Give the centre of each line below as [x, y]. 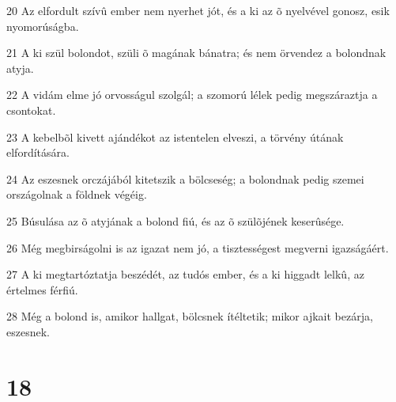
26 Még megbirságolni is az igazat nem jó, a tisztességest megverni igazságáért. [198, 247]
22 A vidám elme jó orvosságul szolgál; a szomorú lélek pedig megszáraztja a [192, 95]
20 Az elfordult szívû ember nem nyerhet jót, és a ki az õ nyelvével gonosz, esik [198, 10]
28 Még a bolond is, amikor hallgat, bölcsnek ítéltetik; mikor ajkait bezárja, [190, 316]
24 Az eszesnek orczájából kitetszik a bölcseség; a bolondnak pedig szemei [185, 178]
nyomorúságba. [43, 26]
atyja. [20, 68]
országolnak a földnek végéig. [77, 194]
